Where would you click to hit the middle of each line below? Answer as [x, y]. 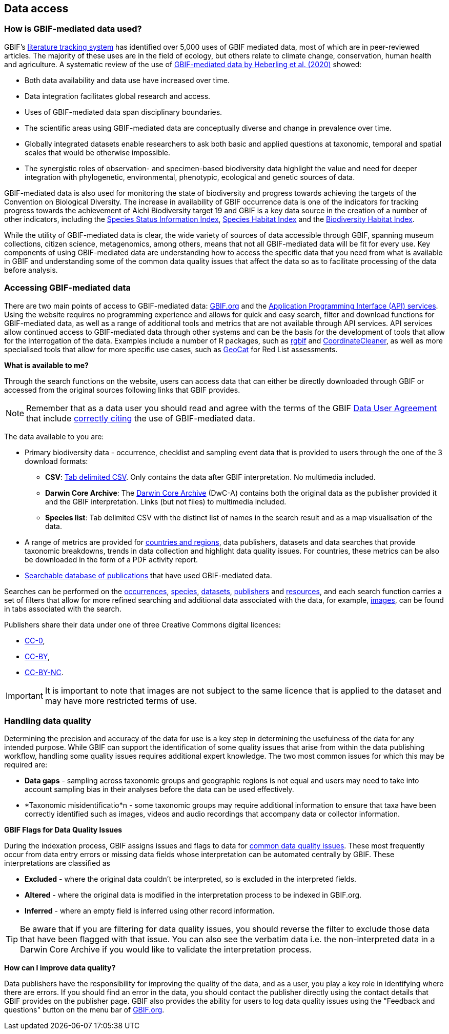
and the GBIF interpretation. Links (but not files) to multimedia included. [166, 501]
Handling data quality [48, 721]
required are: [26, 765]
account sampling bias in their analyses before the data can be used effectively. [159, 789]
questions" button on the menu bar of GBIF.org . [84, 1010]
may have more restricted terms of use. [121, 701]
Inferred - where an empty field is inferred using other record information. [150, 911]
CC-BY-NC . [44, 672]
